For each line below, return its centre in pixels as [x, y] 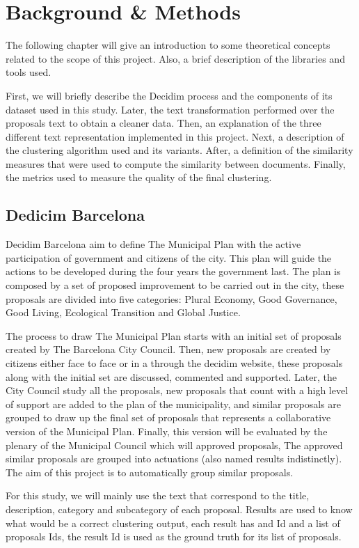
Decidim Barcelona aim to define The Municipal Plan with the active [153, 244]
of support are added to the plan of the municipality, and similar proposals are [174, 404]
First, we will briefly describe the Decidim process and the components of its [169, 95]
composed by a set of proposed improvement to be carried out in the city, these [175, 285]
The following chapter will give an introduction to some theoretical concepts [168, 45]
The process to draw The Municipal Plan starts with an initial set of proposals [174, 335]
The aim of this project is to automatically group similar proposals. [150, 472]
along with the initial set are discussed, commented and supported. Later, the [171, 376]
